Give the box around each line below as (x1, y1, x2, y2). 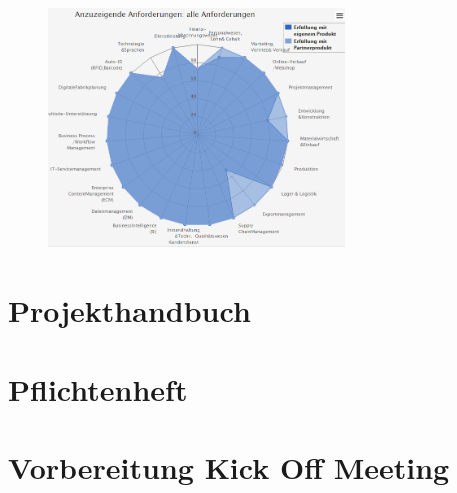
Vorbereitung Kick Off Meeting (8, 446, 450, 487)
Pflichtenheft (8, 368, 188, 409)
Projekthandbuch (8, 290, 251, 331)
